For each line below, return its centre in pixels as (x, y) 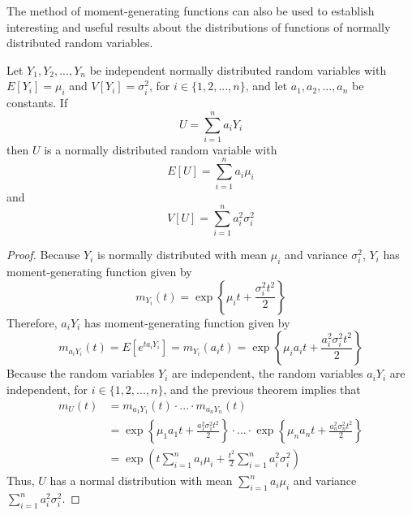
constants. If (37, 103)
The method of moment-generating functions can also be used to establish (191, 11)
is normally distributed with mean (182, 255)
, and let (266, 86)
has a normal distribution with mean (141, 480)
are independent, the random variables (268, 373)
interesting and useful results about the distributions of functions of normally (199, 26)
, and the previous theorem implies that (262, 389)
